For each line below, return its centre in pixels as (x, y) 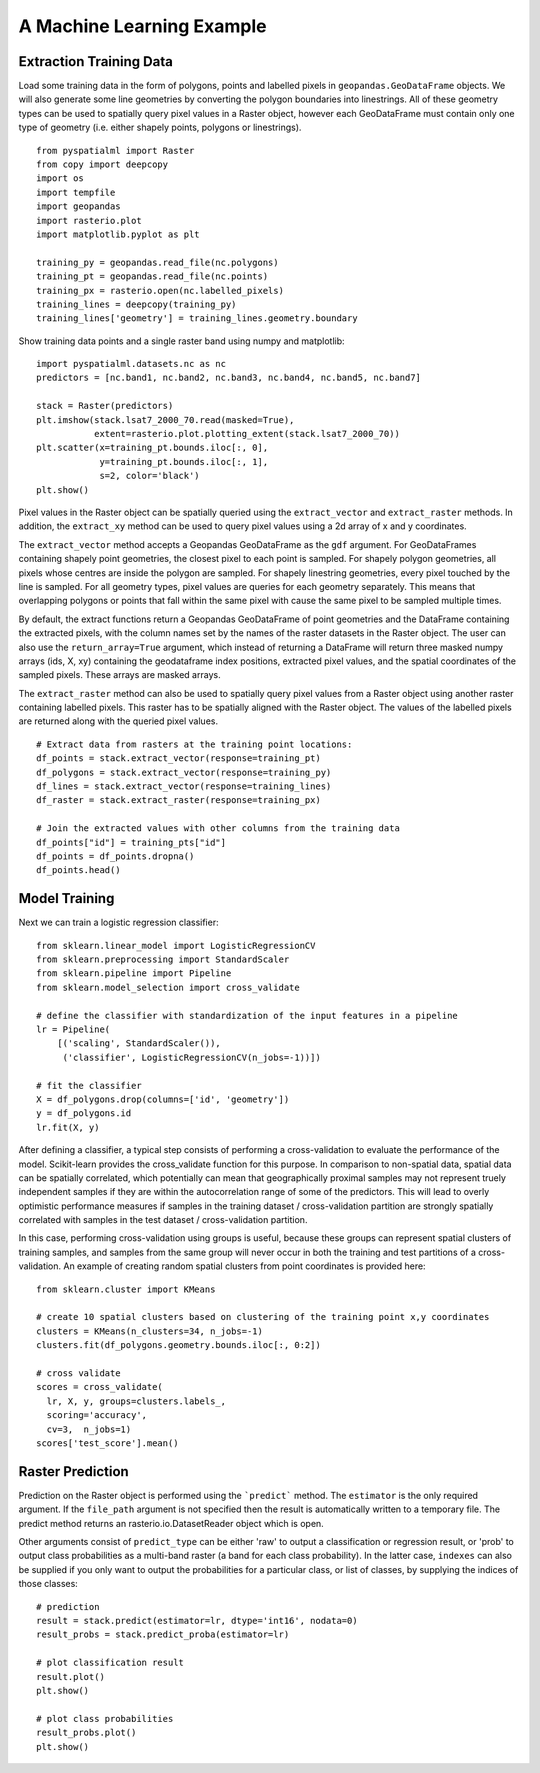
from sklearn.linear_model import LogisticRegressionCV (176, 945)
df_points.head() (78, 870)
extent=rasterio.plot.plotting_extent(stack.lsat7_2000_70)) (246, 434)
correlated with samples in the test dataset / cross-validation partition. (163, 1220)
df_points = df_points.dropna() (115, 856)
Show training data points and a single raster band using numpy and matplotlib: (181, 341)
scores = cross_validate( (100, 1387)
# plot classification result (110, 1663)
